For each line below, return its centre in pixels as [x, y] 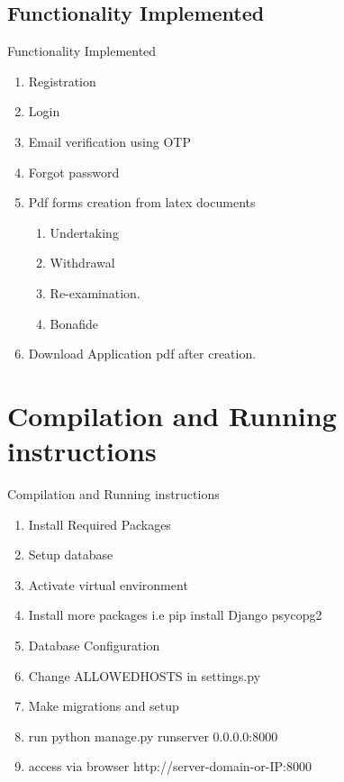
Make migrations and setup [104, 706]
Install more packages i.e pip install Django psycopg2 [175, 615]
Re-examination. [95, 292]
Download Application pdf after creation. [142, 354]
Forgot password [74, 172]
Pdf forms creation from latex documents [142, 202]
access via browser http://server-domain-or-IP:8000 [170, 766]
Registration [62, 81]
